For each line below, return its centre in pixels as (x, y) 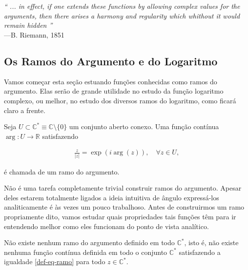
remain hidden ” (28, 25)
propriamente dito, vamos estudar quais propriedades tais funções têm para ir (120, 217)
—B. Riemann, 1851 (34, 34)
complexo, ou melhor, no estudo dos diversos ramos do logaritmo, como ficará (120, 100)
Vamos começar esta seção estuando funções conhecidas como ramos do (111, 81)
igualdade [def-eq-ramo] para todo (55, 261)
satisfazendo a (200, 252)
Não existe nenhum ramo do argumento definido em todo (89, 242)
